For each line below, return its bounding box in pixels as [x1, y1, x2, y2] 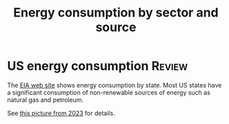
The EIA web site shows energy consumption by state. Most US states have [7, 81, 222, 89]
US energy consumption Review [7, 59, 188, 74]
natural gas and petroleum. [7, 95, 84, 104]
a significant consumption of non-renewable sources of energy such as [7, 88, 210, 96]
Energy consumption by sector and [13, 5, 219, 21]
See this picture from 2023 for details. [7, 109, 115, 117]
